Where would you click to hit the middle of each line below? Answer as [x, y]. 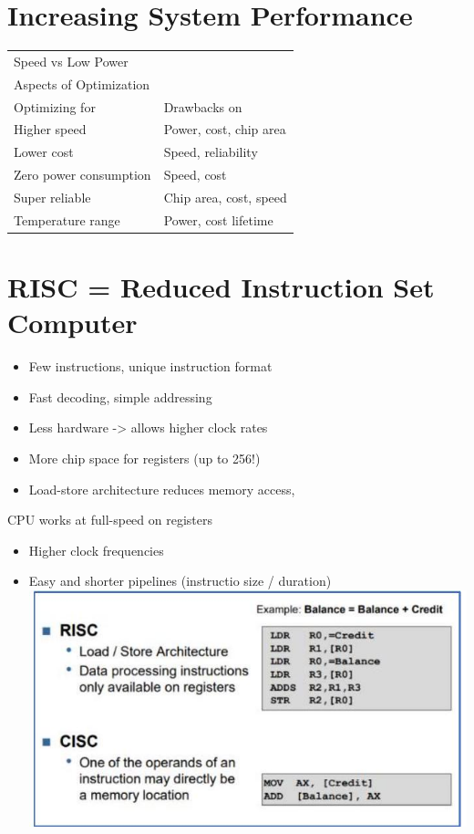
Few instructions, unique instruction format [150, 366]
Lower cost [44, 152]
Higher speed [50, 129]
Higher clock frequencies [96, 550]
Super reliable [52, 197]
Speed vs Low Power [71, 61]
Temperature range [67, 219]
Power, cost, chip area [225, 129]
